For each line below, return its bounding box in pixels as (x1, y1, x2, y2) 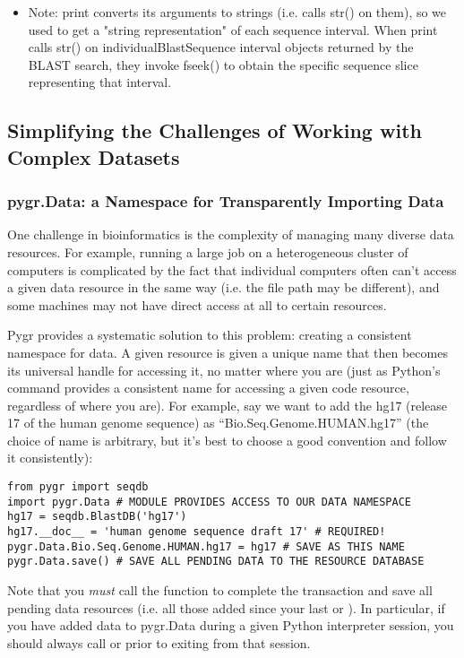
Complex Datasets (7, 143, 180, 170)
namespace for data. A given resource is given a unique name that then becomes (7, 342, 448, 361)
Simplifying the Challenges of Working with (7, 117, 422, 144)
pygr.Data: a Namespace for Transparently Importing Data (7, 190, 444, 212)
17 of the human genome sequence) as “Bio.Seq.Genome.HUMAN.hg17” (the (7, 413, 429, 432)
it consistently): (7, 448, 93, 467)
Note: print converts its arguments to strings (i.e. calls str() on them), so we (28, 3, 447, 21)
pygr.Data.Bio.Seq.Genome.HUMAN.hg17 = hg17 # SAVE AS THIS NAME (7, 540, 405, 553)
